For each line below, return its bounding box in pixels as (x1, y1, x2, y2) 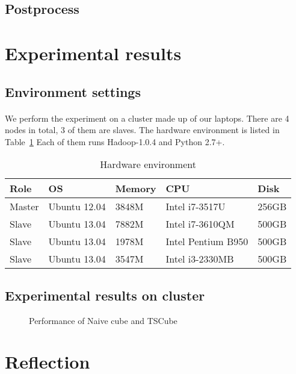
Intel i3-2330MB (165, 252, 234, 266)
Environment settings (5, 82, 141, 101)
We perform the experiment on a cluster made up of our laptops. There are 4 (5, 111, 289, 124)
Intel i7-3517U (165, 199, 226, 214)
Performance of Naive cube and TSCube (29, 314, 177, 326)
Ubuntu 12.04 (48, 199, 106, 214)
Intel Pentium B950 (165, 234, 248, 249)
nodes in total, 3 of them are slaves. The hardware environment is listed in (5, 123, 280, 136)
